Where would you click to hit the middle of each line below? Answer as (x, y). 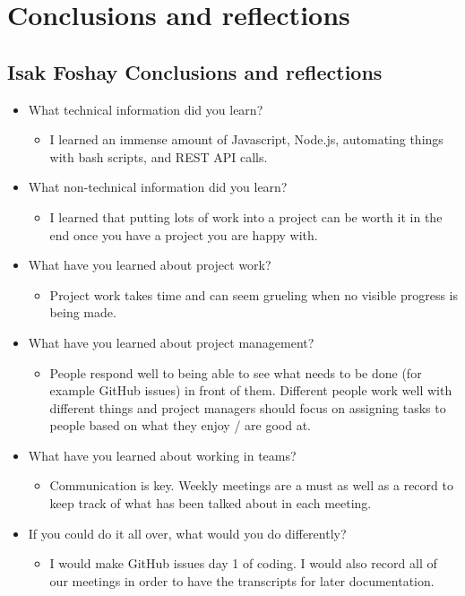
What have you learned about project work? (150, 265)
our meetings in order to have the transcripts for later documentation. (242, 580)
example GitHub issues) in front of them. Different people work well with (251, 390)
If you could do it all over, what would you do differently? (187, 533)
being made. (83, 312)
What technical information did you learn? (146, 109)
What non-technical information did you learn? (158, 187)
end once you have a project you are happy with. (184, 234)
